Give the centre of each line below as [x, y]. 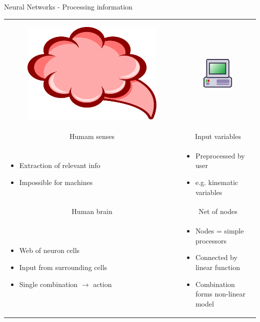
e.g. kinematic [217, 182]
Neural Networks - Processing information [68, 6]
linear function [217, 267]
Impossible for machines [56, 182]
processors [211, 240]
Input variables [218, 136]
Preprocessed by [220, 155]
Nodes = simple [219, 231]
